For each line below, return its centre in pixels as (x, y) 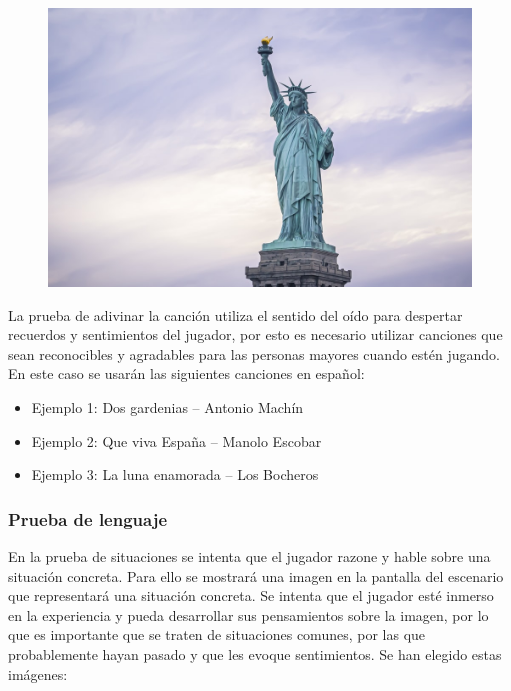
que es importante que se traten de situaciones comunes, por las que (217, 634)
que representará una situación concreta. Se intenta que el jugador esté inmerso (251, 595)
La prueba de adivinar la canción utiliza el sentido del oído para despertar (235, 314)
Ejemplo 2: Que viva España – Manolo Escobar (176, 440)
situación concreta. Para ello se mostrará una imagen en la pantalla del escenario (256, 575)
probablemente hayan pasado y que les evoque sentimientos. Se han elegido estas (255, 653)
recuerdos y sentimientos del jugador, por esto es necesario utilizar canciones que (255, 334)
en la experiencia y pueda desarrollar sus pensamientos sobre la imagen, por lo (248, 614)
